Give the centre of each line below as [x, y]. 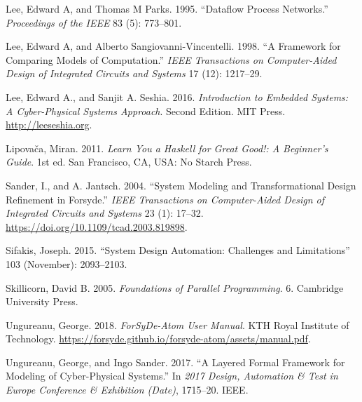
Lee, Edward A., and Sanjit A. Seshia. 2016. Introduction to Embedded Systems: [177, 96]
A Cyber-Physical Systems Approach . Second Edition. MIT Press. [146, 110]
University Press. [42, 301]
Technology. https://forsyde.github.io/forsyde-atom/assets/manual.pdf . [158, 339]
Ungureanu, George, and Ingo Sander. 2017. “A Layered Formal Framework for [175, 362]
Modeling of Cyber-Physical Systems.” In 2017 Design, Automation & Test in [172, 376]
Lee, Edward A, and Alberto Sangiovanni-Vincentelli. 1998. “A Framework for [173, 46]
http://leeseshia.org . [49, 125]
